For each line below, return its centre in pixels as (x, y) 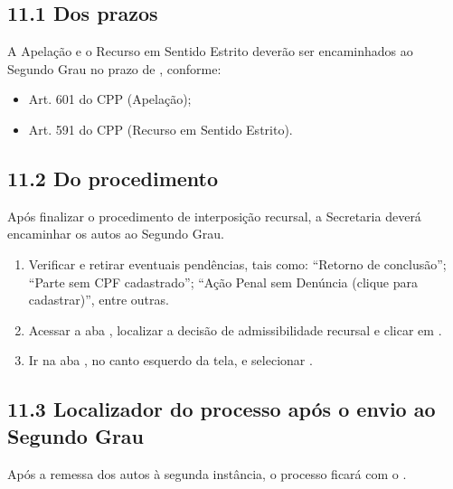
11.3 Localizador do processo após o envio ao (222, 409)
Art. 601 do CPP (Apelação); (110, 99)
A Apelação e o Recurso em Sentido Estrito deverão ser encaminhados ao (210, 51)
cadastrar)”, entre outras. (99, 300)
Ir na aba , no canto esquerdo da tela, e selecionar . (170, 360)
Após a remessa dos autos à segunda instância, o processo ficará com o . (207, 473)
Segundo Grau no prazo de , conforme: (114, 68)
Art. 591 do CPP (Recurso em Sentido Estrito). (160, 129)
